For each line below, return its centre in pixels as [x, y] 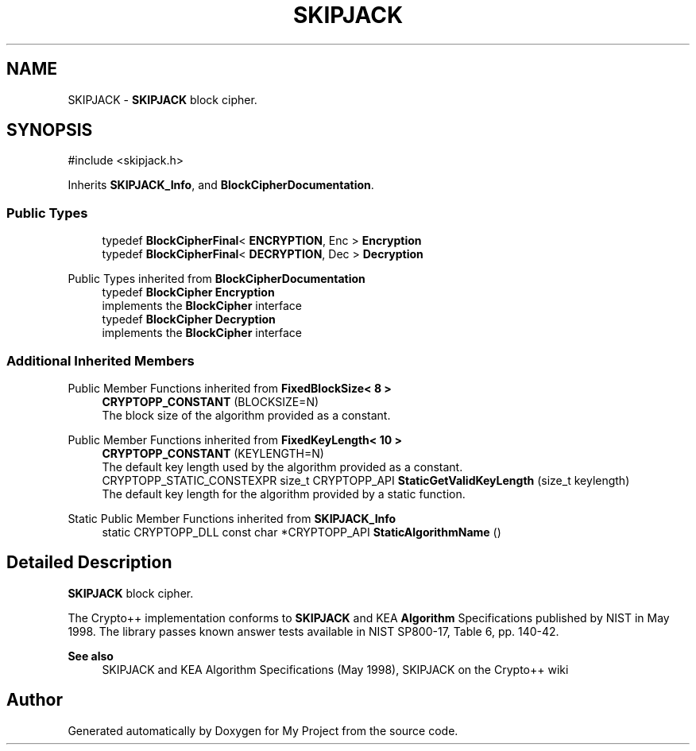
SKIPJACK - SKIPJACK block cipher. [162, 99]
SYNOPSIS [50, 130]
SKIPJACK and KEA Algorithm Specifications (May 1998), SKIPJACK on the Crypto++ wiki [335, 669]
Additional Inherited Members [101, 360]
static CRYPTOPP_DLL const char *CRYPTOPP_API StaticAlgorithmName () [302, 532]
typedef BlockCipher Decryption [189, 319]
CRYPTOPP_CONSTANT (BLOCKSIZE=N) [211, 401]
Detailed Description [89, 563]
